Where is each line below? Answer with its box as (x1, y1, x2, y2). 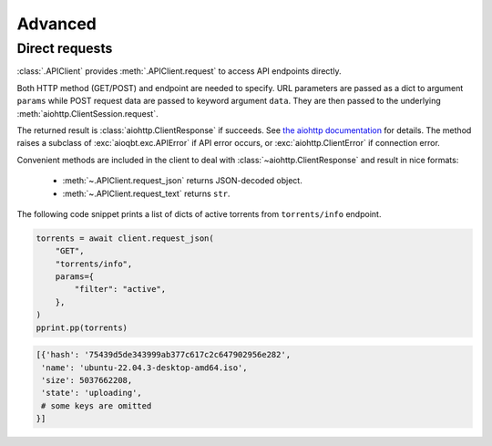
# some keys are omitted (41, 400, 152, 410)
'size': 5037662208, (41, 375, 133, 385)
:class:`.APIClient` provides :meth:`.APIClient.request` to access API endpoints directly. (16, 66, 342, 77)
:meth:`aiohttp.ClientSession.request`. (16, 108, 159, 119)
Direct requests (16, 40, 113, 57)
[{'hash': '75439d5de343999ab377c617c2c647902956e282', (36, 349, 292, 360)
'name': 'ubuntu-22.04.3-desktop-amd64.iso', (41, 362, 248, 373)
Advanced (16, 14, 97, 34)
